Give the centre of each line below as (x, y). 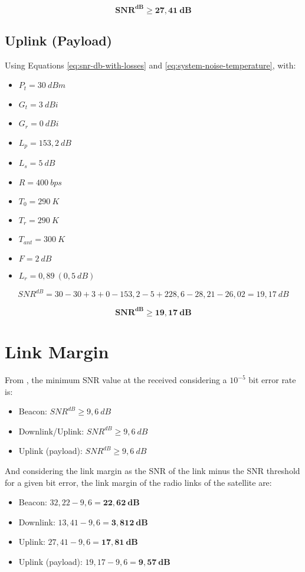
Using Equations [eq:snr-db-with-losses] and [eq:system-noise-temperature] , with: (150, 65)
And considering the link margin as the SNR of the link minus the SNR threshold (152, 471)
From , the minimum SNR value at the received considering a (116, 380)
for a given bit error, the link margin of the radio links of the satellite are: (138, 482)
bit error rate (272, 380)
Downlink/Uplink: (51, 431)
